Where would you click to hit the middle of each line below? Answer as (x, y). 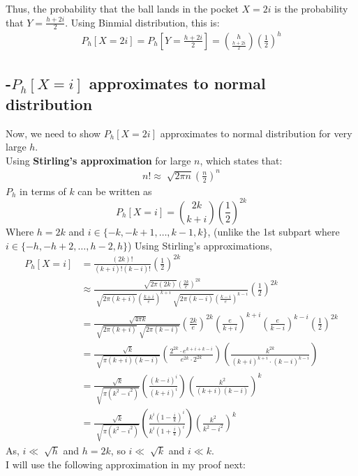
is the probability (311, 8)
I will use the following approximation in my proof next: (126, 464)
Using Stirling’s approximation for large (98, 160)
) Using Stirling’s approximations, (200, 245)
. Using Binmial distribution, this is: (142, 22)
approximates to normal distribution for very (256, 133)
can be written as (115, 191)
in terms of (43, 191)
